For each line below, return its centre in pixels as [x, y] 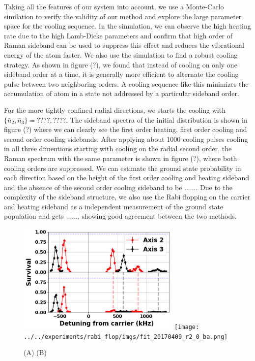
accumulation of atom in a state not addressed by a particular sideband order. [122, 93]
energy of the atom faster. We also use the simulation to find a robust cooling [121, 54]
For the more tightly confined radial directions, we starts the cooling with [115, 110]
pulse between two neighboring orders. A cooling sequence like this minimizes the [126, 83]
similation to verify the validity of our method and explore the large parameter [123, 16]
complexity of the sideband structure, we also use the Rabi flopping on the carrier [127, 197]
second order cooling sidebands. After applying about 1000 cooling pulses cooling [126, 139]
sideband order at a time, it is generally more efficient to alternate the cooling [121, 74]
